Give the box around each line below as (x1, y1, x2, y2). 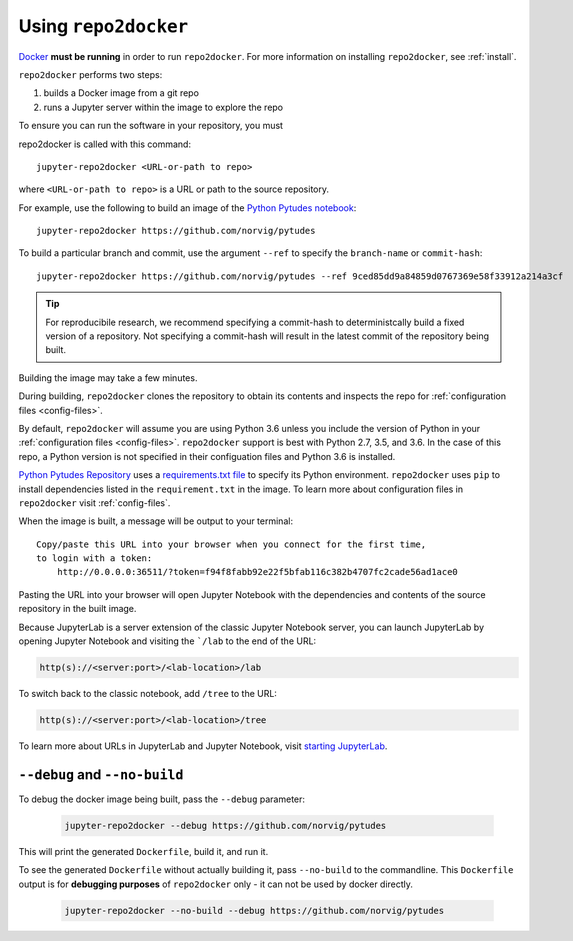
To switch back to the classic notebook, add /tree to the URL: (18, 688, 277, 700)
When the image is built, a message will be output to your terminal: (18, 515, 294, 527)
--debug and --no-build (18, 766, 184, 783)
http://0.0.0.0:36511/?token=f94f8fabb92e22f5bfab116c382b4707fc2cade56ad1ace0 (56, 566, 459, 578)
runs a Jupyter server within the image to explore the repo (43, 101, 284, 113)
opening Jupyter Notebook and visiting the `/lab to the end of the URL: (18, 635, 317, 647)
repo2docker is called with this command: (18, 138, 192, 150)
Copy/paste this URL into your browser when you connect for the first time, (36, 538, 427, 550)
